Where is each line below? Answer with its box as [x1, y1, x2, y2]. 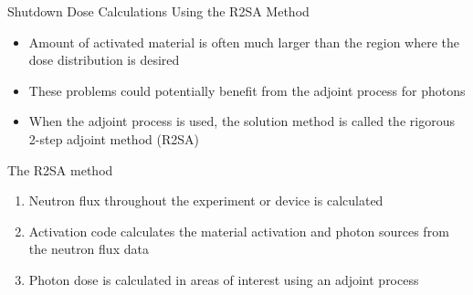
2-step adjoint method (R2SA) [28, 129, 199, 148]
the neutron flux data [28, 239, 149, 258]
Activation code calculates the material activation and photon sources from [28, 221, 449, 240]
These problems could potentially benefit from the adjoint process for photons [28, 80, 466, 100]
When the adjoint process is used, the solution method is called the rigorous [28, 111, 455, 131]
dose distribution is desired [28, 50, 180, 69]
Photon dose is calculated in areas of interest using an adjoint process [28, 269, 419, 289]
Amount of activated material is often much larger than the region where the [28, 32, 459, 51]
